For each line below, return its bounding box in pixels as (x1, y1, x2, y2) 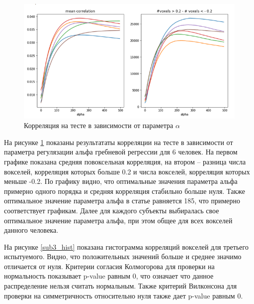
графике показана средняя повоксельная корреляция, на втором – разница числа (4, 156, 246, 166)
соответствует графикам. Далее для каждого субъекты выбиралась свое (4, 205, 219, 215)
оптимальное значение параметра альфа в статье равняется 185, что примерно (4, 195, 241, 206)
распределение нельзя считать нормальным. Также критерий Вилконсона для (4, 281, 237, 291)
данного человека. (4, 225, 59, 235)
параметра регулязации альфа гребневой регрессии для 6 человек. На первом (4, 147, 238, 157)
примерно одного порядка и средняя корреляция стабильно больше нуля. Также (4, 185, 245, 196)
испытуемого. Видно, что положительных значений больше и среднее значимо (4, 251, 242, 262)
